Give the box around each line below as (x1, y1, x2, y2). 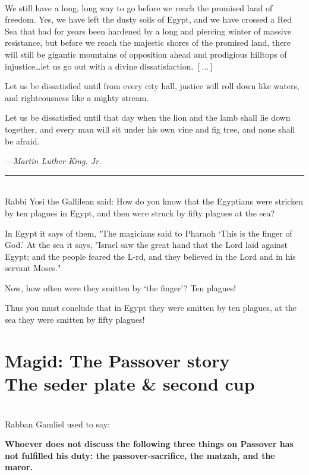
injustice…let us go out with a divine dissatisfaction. (5, 59, 194, 72)
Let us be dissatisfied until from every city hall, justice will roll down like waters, (5, 80, 299, 92)
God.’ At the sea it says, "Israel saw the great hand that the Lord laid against (5, 238, 288, 251)
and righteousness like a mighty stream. (5, 91, 149, 103)
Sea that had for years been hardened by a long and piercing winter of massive (5, 24, 291, 37)
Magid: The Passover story (5, 348, 230, 372)
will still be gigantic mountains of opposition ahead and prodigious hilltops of (5, 48, 287, 60)
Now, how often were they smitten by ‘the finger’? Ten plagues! (5, 281, 237, 294)
